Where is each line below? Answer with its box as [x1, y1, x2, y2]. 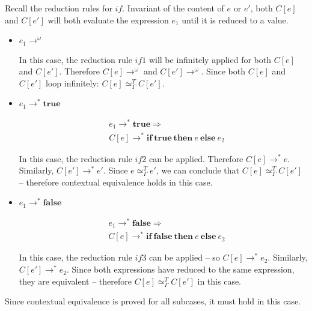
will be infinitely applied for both [148, 53, 272, 65]
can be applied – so [148, 251, 220, 264]
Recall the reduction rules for [5, 2, 112, 14]
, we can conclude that [156, 164, 240, 177]
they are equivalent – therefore [19, 274, 132, 287]
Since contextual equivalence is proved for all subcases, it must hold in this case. [5, 295, 301, 307]
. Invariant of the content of [122, 2, 224, 14]
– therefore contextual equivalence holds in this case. [19, 175, 213, 188]
